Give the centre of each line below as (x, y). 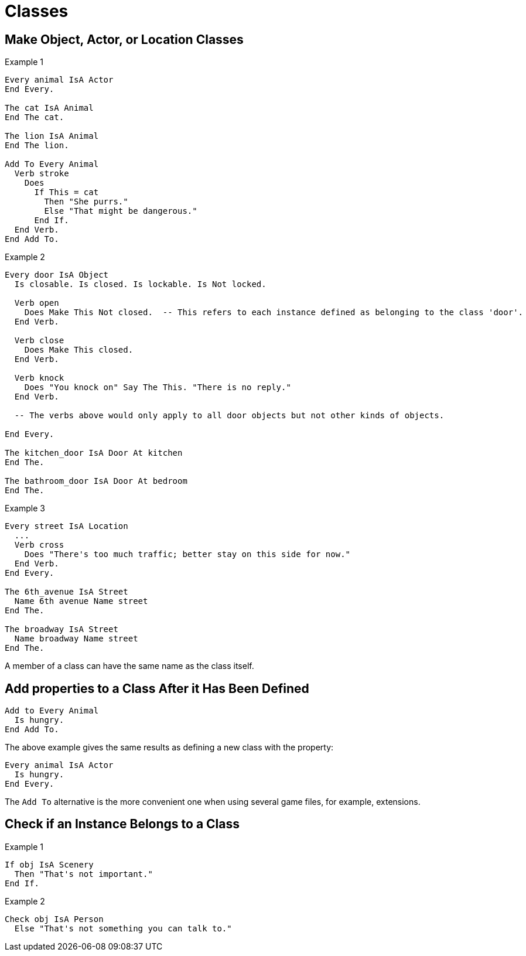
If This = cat (66, 192)
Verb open (37, 303)
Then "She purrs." (86, 202)
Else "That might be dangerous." (121, 211)
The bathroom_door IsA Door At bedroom (96, 481)
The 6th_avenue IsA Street (66, 592)
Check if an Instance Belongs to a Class (122, 824)
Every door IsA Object (57, 275)
